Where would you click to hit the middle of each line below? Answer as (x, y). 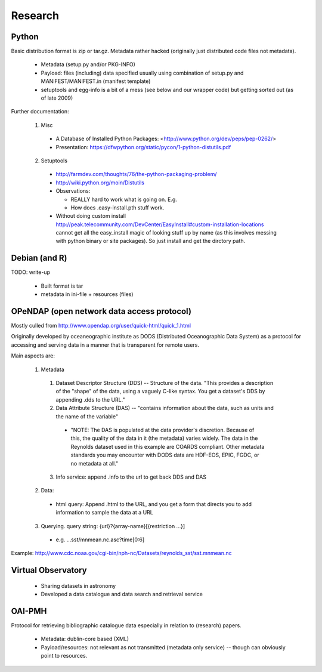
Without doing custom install (91, 216)
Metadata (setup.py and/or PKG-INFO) (88, 64)
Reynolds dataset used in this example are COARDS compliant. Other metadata (168, 446)
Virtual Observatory (49, 570)
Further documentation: (40, 112)
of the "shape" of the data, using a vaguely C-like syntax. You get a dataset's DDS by (160, 392)
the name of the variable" (87, 416)
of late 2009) (57, 98)
